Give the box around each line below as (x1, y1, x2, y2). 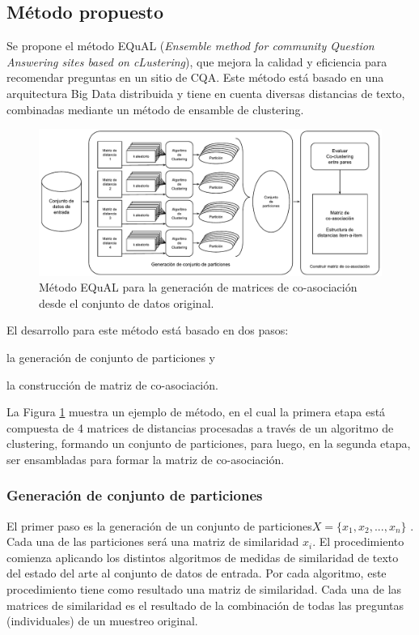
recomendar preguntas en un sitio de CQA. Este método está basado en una (6, 69, 384, 86)
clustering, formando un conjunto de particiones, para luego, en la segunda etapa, (6, 435, 411, 452)
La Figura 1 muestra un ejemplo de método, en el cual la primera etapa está (6, 403, 386, 420)
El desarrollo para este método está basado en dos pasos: (6, 322, 289, 339)
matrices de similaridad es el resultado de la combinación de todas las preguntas (6, 596, 404, 613)
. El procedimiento (312, 533, 404, 550)
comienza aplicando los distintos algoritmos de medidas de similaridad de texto (6, 548, 399, 565)
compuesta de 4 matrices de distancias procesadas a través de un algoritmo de (6, 419, 394, 436)
